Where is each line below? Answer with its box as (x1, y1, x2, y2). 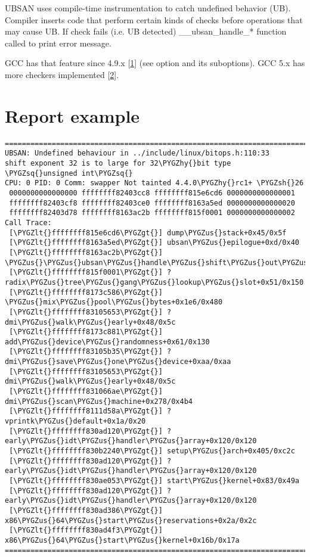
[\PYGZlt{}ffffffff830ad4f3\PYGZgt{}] (9, 526, 163, 535)
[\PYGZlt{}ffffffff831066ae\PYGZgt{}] (9, 387, 163, 396)
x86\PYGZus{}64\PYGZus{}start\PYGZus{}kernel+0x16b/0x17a (5, 536, 240, 544)
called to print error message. (5, 36, 111, 49)
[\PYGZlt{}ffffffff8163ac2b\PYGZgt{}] (9, 248, 163, 257)
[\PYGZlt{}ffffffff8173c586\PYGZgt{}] (9, 288, 163, 297)
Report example (5, 103, 140, 127)
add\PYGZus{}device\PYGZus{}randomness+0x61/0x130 (5, 337, 210, 346)
